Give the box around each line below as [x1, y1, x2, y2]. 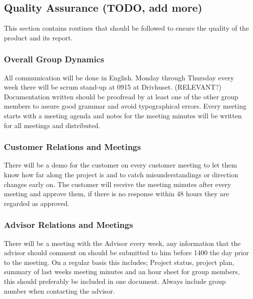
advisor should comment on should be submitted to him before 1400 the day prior [4, 247, 249, 258]
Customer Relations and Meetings [4, 141, 141, 153]
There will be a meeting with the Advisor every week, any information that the [4, 238, 241, 248]
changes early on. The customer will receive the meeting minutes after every [4, 179, 231, 189]
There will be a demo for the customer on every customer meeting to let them [4, 160, 237, 170]
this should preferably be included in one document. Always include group [4, 276, 226, 286]
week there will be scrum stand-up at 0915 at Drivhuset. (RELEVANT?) [4, 82, 222, 92]
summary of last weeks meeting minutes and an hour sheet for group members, [4, 266, 240, 277]
